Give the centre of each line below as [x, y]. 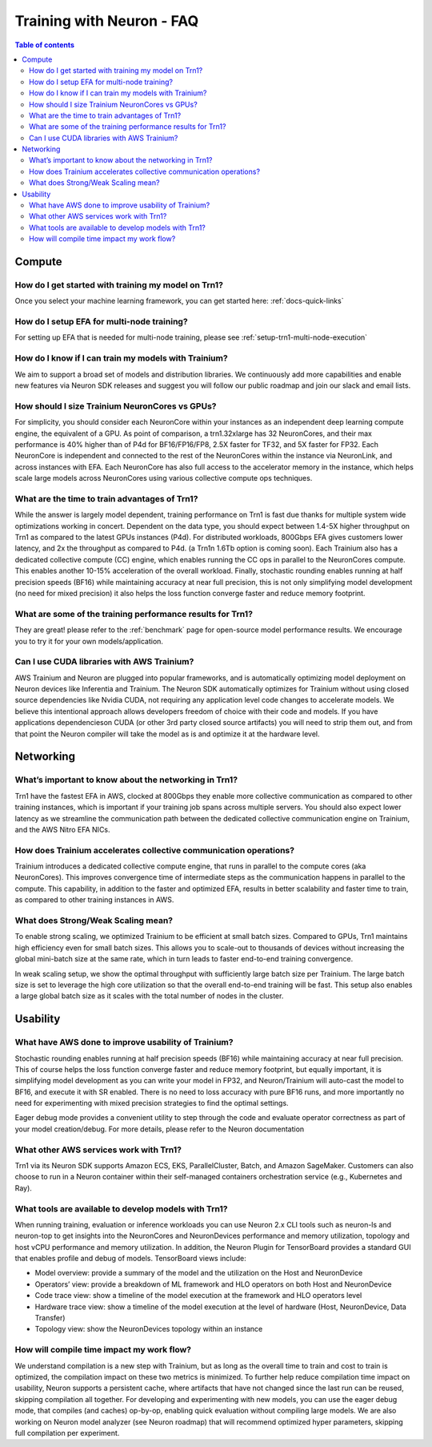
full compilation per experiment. [67, 1433]
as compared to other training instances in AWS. [94, 900]
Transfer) [50, 1318]
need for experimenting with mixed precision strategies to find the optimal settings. [152, 1103]
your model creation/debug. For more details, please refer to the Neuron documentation [160, 1129]
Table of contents [45, 45]
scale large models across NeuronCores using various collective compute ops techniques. [164, 478]
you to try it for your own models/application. [89, 641]
